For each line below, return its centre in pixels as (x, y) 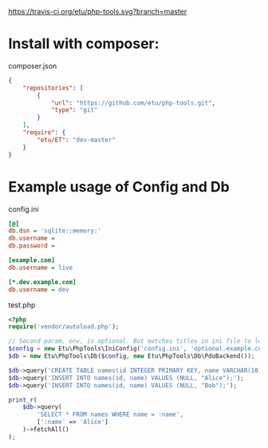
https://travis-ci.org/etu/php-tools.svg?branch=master (98, 12)
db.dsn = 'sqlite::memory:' (55, 231)
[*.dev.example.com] (43, 282)
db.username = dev (39, 289)
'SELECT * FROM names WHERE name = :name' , (110, 414)
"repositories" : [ (53, 88)
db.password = (32, 246)
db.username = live (41, 268)
